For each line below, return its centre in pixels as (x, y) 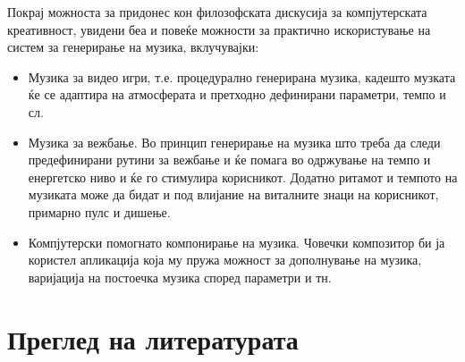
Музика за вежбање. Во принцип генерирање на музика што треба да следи (234, 142)
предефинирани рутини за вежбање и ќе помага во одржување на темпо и (229, 160)
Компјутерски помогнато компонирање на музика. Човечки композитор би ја (237, 242)
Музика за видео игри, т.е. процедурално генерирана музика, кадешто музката (242, 76)
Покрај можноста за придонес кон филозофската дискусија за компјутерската (217, 12)
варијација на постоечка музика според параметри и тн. (180, 277)
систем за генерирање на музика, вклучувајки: (133, 47)
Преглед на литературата (153, 338)
